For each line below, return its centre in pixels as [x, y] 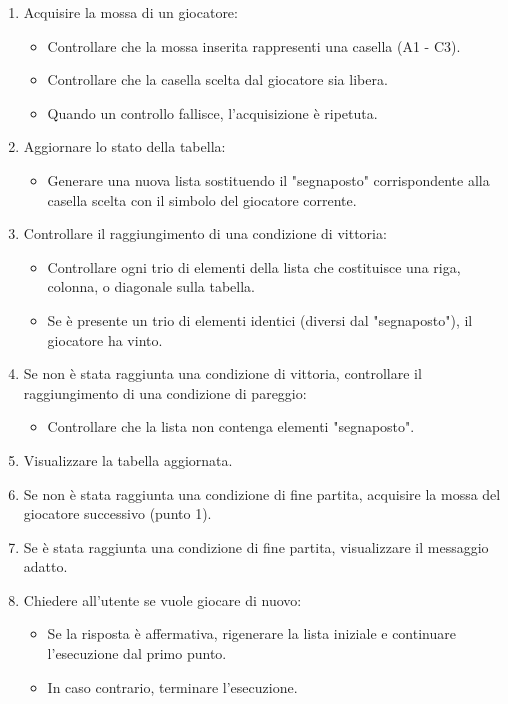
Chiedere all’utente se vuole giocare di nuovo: [162, 599]
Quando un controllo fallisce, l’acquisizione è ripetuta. [212, 112]
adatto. [45, 566]
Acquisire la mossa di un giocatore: [130, 12]
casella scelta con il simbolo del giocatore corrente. [202, 199]
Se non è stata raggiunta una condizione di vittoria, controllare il [222, 373]
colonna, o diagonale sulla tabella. [151, 286]
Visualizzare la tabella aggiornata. [128, 459]
